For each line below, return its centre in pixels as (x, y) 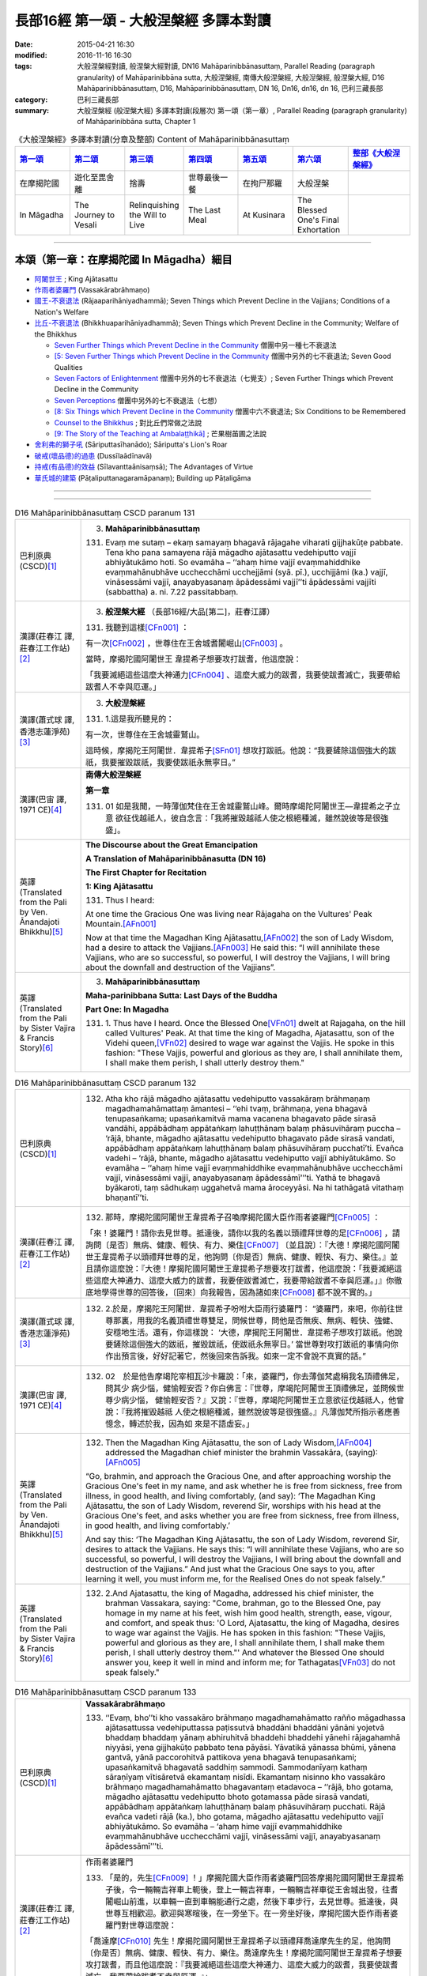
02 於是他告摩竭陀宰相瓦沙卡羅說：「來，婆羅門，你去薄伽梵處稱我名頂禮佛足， (255, 1376)
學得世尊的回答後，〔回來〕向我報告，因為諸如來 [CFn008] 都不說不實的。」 (239, 1292)
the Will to (148, 215)
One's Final (318, 220)
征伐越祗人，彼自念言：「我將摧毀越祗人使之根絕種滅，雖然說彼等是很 (252, 818)
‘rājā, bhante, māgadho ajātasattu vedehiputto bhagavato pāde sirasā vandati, (250, 1138)
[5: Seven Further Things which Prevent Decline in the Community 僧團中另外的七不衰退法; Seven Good (223, 356)
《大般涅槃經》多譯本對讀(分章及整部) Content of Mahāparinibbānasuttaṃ (152, 139)
